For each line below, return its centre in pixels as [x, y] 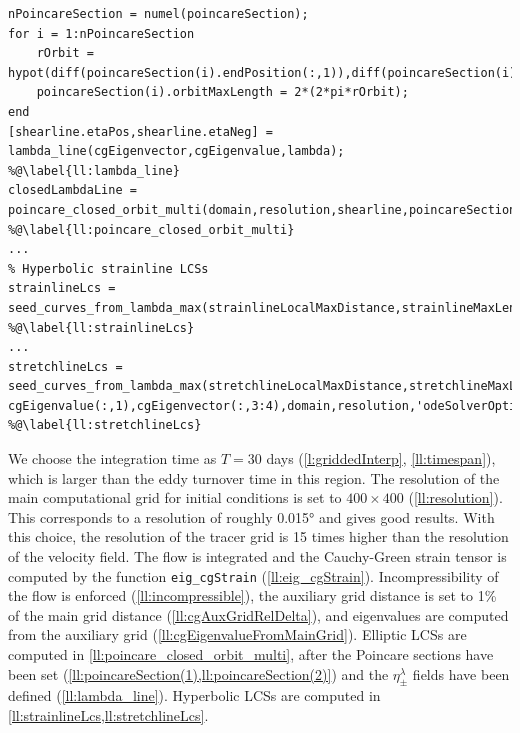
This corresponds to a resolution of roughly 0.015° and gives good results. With [251, 516]
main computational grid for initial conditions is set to [175, 497]
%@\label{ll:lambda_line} [94, 170]
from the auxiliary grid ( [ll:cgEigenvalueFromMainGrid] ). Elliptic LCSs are [237, 634]
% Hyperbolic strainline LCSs [108, 268]
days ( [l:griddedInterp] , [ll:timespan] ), [381, 458]
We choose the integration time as [112, 458]
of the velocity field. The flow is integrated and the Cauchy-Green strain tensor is [257, 556]
